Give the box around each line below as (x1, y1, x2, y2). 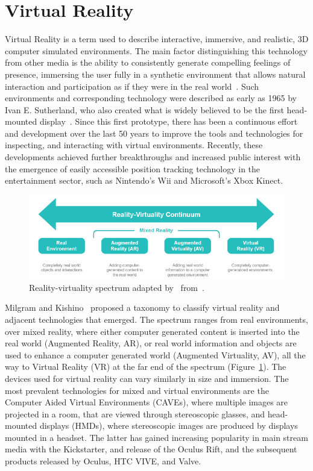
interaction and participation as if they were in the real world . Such (5, 80, 259, 92)
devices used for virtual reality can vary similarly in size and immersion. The (5, 372, 289, 384)
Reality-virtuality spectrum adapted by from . (29, 281, 204, 293)
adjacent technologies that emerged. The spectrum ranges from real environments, (5, 313, 308, 325)
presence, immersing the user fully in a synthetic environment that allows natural (5, 67, 306, 80)
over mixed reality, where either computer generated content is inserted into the (5, 325, 300, 337)
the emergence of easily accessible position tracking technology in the (5, 162, 261, 175)
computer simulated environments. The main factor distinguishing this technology (5, 44, 308, 57)
